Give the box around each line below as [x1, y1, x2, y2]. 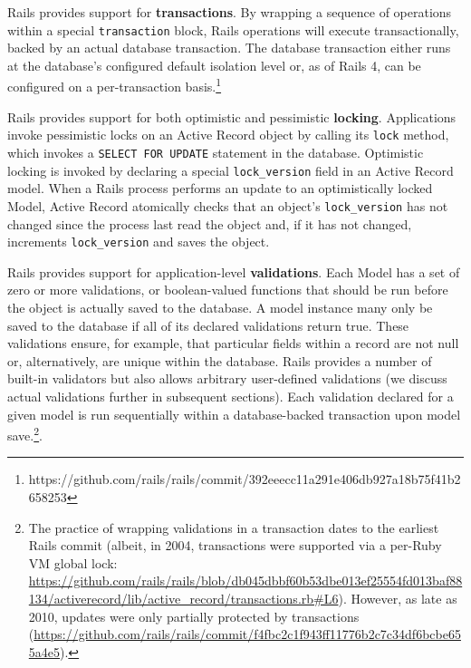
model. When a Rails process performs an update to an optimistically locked [7, 179, 433, 198]
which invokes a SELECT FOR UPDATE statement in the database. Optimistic [7, 142, 424, 161]
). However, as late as [338, 588, 457, 607]
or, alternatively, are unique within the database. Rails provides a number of [7, 351, 432, 370]
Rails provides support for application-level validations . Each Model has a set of [7, 262, 460, 281]
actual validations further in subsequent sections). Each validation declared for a [7, 386, 454, 405]
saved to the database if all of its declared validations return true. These [7, 315, 409, 334]
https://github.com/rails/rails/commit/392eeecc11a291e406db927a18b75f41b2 [28, 470, 461, 489]
